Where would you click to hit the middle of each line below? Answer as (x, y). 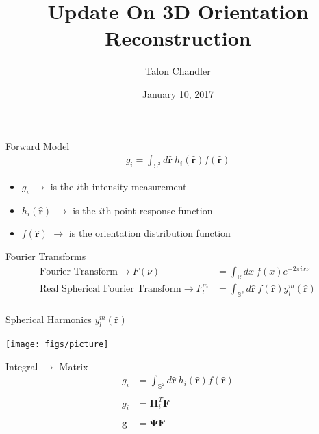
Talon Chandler (178, 71)
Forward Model (38, 145)
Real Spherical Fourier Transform (111, 289)
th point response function (157, 210)
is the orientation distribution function (150, 233)
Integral (22, 366)
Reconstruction (178, 38)
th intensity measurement (133, 186)
